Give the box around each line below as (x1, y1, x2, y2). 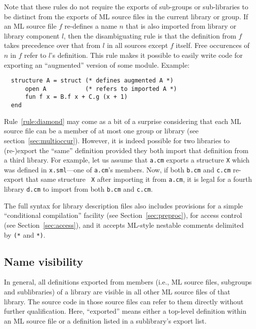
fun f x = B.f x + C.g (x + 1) (25, 93, 128, 101)
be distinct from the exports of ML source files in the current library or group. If (4, 11, 248, 21)
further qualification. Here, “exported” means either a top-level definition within (4, 306, 247, 316)
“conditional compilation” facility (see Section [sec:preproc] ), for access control (4, 210, 242, 220)
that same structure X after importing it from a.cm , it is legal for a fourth (26, 174, 252, 184)
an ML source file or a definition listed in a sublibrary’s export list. (4, 315, 207, 326)
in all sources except (107, 40, 168, 50)
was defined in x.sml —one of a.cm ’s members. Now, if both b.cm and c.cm (4, 164, 231, 174)
